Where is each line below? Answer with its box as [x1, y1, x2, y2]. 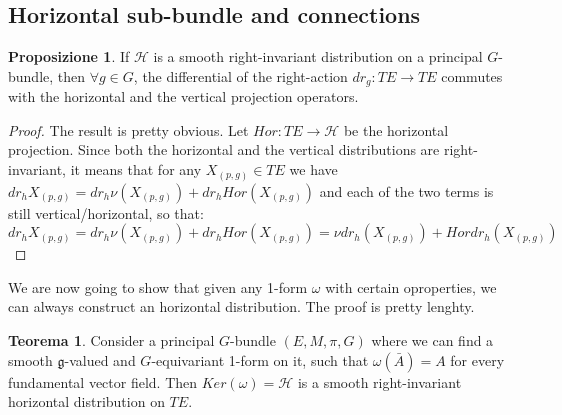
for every [450, 349, 505, 370]
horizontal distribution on [8, 391, 165, 412]
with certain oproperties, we [325, 276, 497, 297]
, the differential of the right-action [133, 65, 348, 86]
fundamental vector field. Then [8, 371, 198, 392]
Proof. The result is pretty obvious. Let [8, 119, 249, 140]
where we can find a [371, 329, 494, 350]
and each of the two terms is [319, 180, 494, 201]
